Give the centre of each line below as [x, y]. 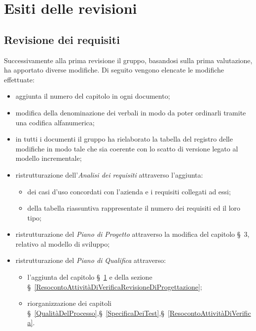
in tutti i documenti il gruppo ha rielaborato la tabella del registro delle [124, 139]
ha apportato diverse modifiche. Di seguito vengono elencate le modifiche [114, 70]
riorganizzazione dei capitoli [70, 303]
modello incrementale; [49, 158]
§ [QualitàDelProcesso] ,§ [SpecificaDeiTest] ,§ [96, 313]
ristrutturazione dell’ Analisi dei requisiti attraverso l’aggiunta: [109, 174]
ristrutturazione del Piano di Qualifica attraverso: [91, 260]
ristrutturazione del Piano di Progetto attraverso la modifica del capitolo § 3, [132, 234]
